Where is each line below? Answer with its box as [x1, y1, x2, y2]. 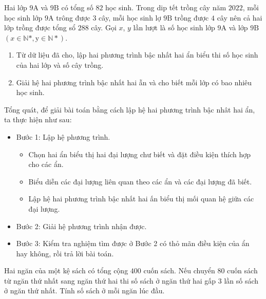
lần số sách [224, 275, 259, 286]
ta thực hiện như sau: [4, 114, 72, 125]
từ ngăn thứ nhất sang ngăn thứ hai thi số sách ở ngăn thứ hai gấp [4, 275, 216, 286]
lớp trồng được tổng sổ [4, 22, 75, 33]
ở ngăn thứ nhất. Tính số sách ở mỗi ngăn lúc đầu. [4, 285, 165, 296]
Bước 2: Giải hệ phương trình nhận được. [16, 220, 147, 231]
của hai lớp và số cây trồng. [16, 59, 104, 70]
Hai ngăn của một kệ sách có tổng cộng [4, 265, 128, 276]
